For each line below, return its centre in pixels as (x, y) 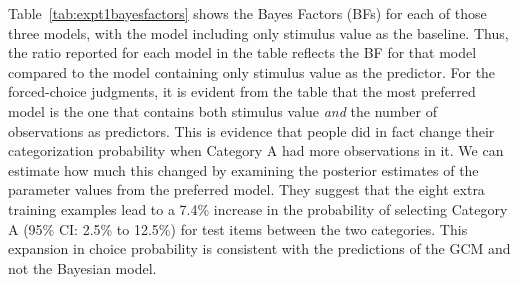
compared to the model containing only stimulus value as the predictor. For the (252, 71)
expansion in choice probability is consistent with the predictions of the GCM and (259, 248)
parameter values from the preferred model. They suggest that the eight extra (246, 189)
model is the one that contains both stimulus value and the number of (222, 110)
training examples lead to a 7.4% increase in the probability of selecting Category (258, 208)
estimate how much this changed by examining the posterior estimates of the (243, 169)
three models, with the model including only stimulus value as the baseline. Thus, (258, 32)
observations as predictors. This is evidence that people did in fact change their (251, 130)
